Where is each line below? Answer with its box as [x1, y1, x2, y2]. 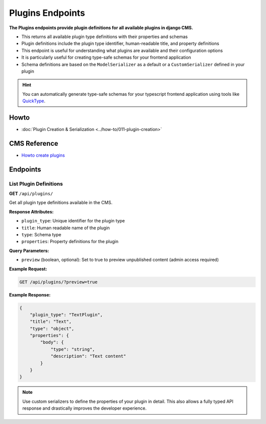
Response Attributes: [9, 209, 54, 214]
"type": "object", [30, 326, 74, 331]
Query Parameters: [9, 248, 49, 254]
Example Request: [9, 266, 47, 272]
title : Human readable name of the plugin [21, 225, 110, 231]
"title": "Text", [30, 319, 72, 325]
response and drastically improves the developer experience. [22, 405, 147, 411]
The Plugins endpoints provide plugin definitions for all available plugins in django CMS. [9, 25, 193, 31]
